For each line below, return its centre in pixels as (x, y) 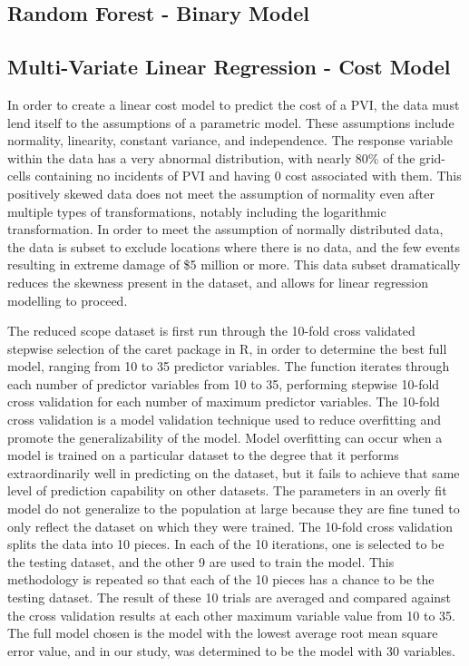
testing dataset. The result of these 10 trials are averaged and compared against (230, 597)
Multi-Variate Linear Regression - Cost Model (229, 67)
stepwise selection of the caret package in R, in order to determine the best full (227, 348)
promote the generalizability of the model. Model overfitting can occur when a (225, 437)
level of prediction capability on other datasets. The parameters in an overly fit (227, 490)
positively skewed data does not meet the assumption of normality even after (221, 193)
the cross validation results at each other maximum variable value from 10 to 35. (231, 615)
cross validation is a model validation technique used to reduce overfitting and (224, 420)
